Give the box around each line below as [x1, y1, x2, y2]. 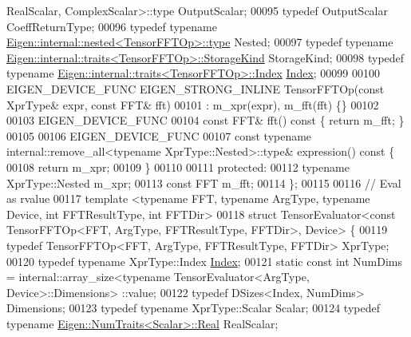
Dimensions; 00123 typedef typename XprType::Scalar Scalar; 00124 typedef [6, 299, 380, 316]
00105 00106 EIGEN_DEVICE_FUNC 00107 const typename [6, 127, 312, 144]
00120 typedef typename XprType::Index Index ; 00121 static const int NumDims [6, 252, 402, 269]
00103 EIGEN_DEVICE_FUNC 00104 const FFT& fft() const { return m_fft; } [6, 112, 405, 129]
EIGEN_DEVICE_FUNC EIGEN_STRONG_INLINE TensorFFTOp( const [6, 80, 385, 97]
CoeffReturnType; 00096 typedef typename [6, 18, 217, 34]
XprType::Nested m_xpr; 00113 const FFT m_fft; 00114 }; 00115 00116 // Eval [6, 174, 401, 191]
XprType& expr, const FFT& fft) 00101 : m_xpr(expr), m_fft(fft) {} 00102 [6, 96, 379, 113]
